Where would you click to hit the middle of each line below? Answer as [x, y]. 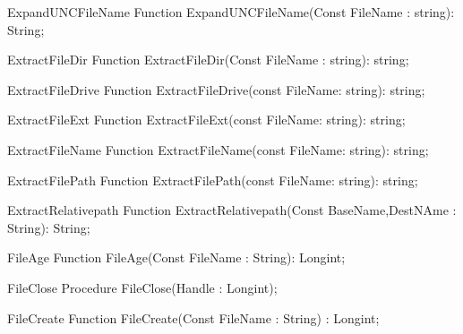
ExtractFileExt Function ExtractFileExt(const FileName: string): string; [206, 120]
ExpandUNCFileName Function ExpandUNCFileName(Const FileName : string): [231, 12]
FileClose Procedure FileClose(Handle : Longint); [142, 287]
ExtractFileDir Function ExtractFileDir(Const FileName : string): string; [208, 60]
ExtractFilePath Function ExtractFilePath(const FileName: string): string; [213, 180]
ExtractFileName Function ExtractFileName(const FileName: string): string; [218, 149]
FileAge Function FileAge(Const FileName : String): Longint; [176, 257]
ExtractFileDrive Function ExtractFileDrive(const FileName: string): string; [216, 89]
